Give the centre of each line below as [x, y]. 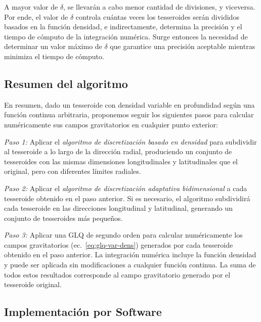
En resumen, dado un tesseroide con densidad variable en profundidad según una [129, 104]
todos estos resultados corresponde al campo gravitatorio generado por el [117, 274]
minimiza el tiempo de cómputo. [54, 56]
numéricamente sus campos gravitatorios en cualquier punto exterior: [111, 124]
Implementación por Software [83, 312]
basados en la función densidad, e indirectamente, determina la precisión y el [123, 27]
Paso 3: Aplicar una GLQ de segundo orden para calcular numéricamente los [123, 235]
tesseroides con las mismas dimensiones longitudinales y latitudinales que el [121, 161]
